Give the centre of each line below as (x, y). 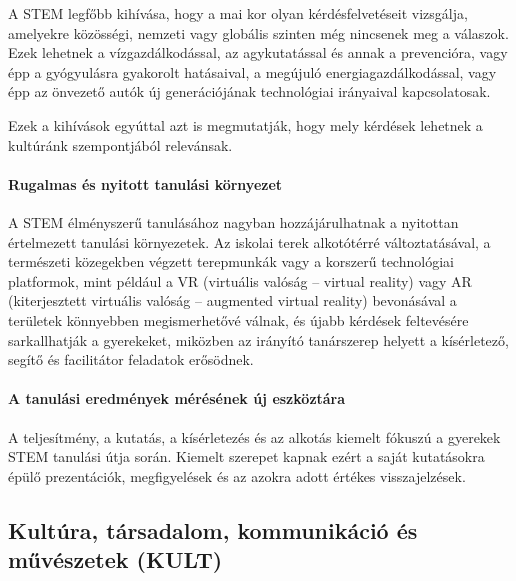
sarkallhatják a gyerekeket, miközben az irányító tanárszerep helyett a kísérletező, (258, 339)
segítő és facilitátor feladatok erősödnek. (131, 359)
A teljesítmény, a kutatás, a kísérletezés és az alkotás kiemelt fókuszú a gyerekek (254, 436)
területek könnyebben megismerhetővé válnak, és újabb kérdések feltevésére (238, 319)
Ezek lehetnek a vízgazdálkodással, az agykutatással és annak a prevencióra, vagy (258, 52)
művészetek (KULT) (115, 559)
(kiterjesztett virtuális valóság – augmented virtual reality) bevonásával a (232, 300)
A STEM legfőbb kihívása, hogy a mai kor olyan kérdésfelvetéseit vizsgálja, (238, 13)
